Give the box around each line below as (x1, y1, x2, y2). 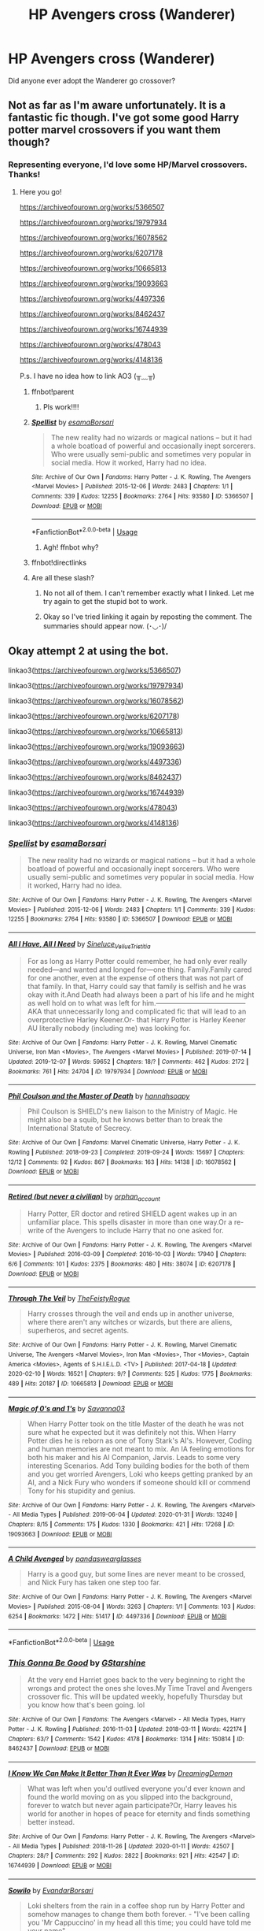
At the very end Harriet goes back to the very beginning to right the (27, 1675, 246, 1685)
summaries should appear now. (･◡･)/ (42, 621, 167, 631)
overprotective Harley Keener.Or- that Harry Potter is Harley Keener (27, 1014, 246, 1025)
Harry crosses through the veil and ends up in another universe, (27, 1309, 235, 1318)
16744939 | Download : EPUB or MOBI (8, 1861, 112, 1870)
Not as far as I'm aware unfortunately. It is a (8, 98, 226, 112)
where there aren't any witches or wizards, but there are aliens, (27, 1318, 233, 1327)
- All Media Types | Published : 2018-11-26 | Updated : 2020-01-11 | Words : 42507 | (8, 1842, 234, 1850)
